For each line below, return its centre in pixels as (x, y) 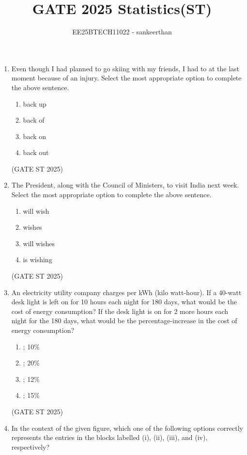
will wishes (39, 243)
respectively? (31, 447)
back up (35, 103)
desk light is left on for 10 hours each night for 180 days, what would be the (124, 302)
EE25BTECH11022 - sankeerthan (122, 32)
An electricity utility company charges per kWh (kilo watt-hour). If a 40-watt (126, 292)
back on (35, 136)
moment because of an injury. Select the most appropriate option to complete (126, 78)
